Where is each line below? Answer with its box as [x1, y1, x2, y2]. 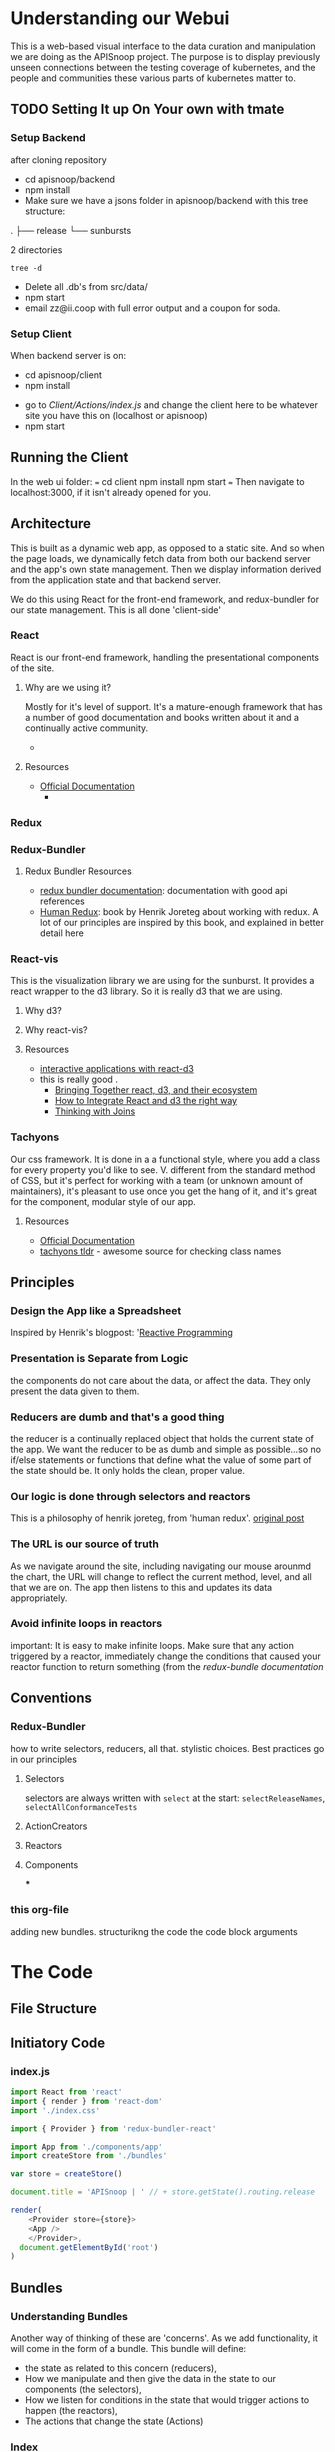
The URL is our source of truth [10, 1537, 160, 1551]
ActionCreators [24, 1820, 88, 1832]
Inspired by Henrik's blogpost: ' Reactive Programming [10, 1327, 233, 1339]
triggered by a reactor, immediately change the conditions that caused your [10, 1650, 322, 1662]
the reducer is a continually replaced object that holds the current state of [10, 1432, 315, 1444]
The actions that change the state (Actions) [24, 2415, 204, 2427]
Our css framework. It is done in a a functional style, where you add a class [10, 1153, 321, 1165]
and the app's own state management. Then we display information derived [10, 563, 322, 575]
